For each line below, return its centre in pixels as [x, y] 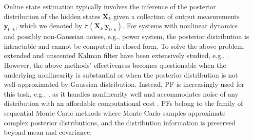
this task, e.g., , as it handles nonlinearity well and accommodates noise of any [121, 93]
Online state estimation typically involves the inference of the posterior [110, 6]
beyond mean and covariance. [48, 132]
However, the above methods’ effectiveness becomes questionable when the [115, 65]
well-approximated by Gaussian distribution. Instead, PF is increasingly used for [124, 84]
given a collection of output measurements [176, 16]
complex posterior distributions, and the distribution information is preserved [120, 122]
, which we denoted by [49, 26]
